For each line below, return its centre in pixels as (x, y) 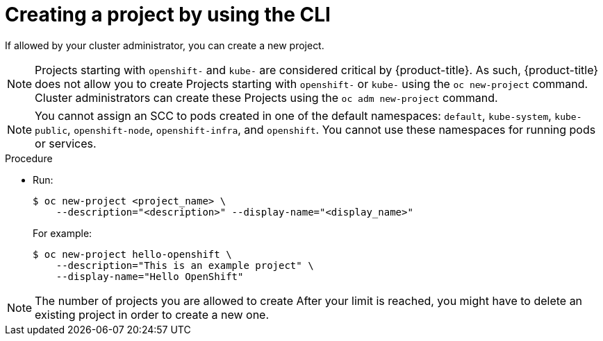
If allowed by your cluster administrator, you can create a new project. (165, 45)
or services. (66, 143)
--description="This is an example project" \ (185, 265)
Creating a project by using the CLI (168, 15)
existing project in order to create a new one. (152, 314)
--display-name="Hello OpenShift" (150, 276)
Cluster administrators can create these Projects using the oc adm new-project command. (266, 97)
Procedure (29, 158)
